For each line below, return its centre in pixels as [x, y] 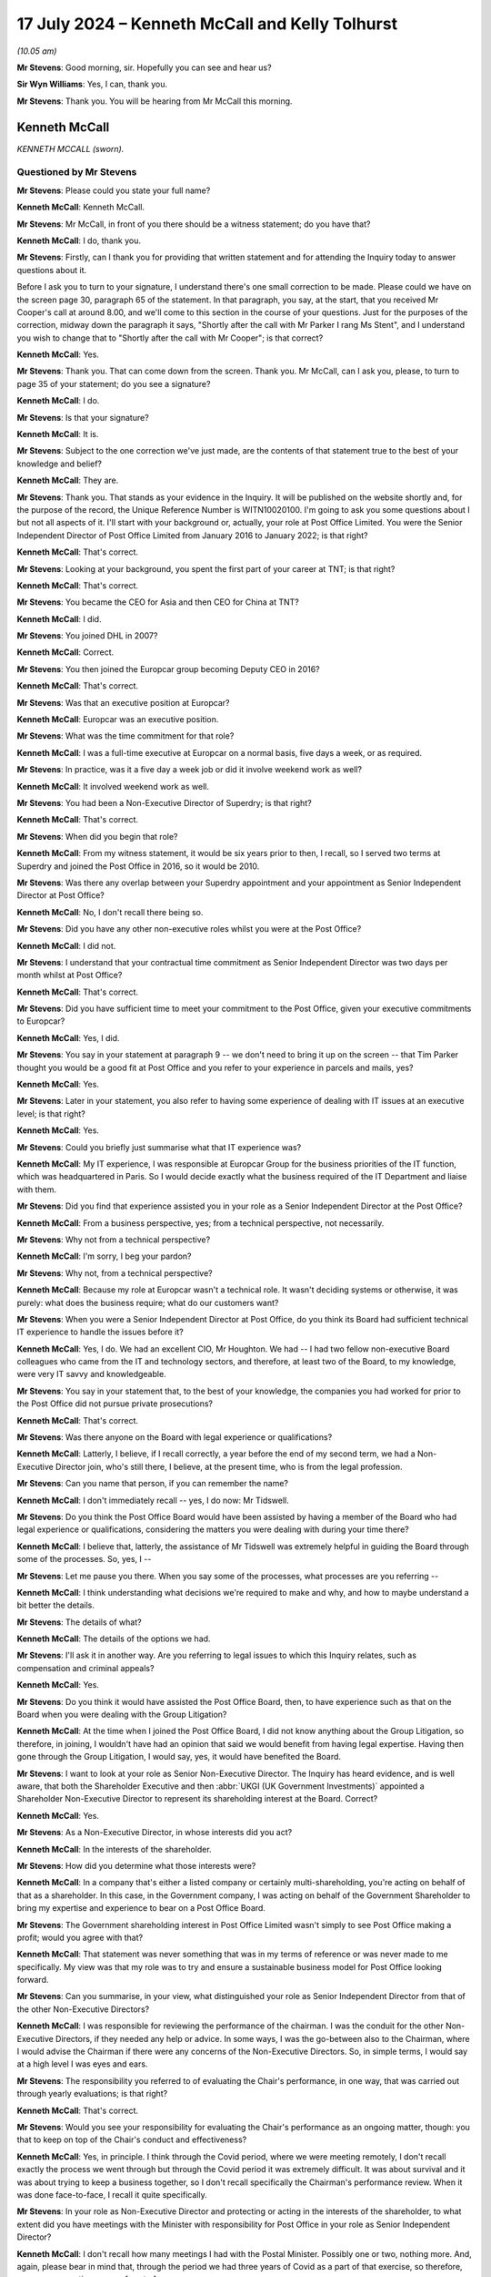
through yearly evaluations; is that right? [92, 2094]
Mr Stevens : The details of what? [79, 1622]
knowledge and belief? [60, 464]
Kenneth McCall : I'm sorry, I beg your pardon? [104, 1256]
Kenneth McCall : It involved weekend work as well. [113, 786]
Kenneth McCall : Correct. [65, 652]
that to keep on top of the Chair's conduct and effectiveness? [132, 2139]
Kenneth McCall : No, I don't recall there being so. [110, 912]
